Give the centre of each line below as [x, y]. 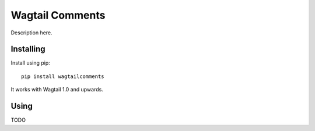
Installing [28, 49]
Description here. [32, 33]
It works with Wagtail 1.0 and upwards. [57, 90]
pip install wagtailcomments [63, 76]
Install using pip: [31, 63]
